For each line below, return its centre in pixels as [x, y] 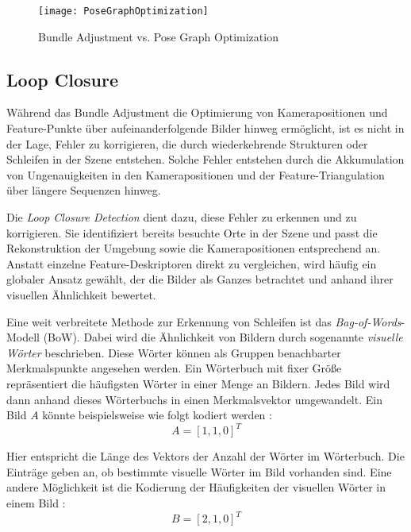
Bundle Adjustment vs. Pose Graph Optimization [158, 36]
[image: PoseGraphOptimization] [123, 11]
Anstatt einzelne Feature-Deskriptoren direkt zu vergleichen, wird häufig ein [192, 263]
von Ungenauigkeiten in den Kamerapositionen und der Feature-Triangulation [196, 174]
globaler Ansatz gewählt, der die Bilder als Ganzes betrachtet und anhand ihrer [200, 279]
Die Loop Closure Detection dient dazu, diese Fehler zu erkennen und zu [182, 217]
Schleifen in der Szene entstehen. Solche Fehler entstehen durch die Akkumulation [205, 159]
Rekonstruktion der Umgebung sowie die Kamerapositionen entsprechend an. [194, 248]
